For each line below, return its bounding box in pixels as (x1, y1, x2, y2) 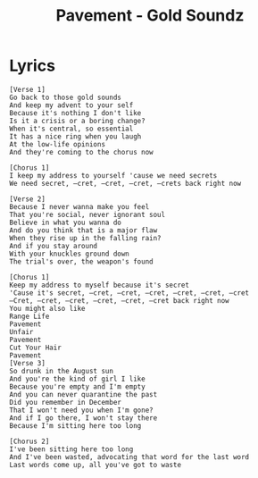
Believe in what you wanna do (9, 218, 122, 227)
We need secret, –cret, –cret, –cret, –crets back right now (9, 179, 242, 188)
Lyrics (9, 55, 56, 76)
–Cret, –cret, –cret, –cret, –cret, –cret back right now (9, 296, 229, 305)
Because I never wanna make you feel (9, 202, 150, 211)
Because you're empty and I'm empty (9, 382, 146, 391)
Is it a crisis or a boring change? (9, 116, 146, 125)
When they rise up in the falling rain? (9, 233, 162, 242)
